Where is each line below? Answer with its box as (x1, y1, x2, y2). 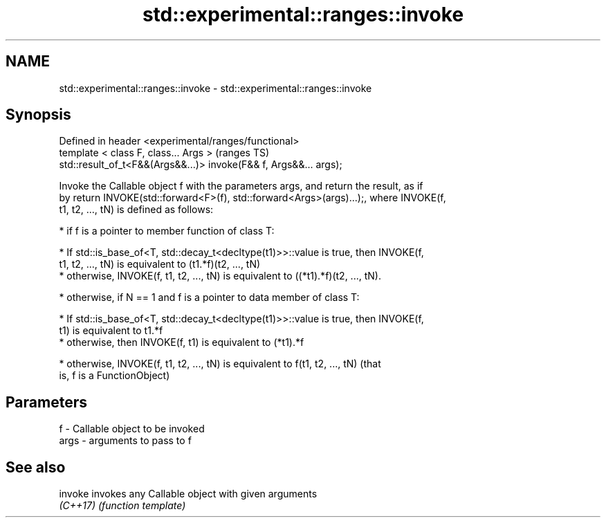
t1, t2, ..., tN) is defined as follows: (59, 203, 214, 216)
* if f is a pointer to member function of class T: (59, 225, 275, 237)
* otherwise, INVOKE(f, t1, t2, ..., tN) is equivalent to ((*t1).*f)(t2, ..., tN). (59, 270, 381, 282)
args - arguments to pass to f (59, 434, 192, 447)
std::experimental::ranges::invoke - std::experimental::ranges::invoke (59, 82, 372, 94)
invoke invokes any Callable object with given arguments (59, 488, 318, 500)
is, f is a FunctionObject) (59, 369, 170, 382)
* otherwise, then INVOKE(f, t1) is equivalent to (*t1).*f (59, 336, 304, 349)
